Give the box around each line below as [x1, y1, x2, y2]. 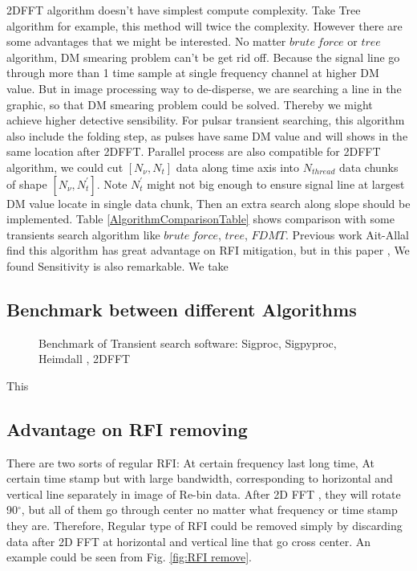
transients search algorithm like [6, 226, 160, 243]
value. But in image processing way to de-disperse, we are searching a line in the [6, 80, 402, 96]
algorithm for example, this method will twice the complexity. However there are [6, 17, 403, 34]
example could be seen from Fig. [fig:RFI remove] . [6, 549, 253, 565]
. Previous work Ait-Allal [285, 226, 409, 243]
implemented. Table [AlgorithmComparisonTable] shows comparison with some [6, 210, 395, 227]
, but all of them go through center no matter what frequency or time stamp [21, 501, 398, 518]
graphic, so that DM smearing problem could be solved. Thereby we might [6, 96, 373, 112]
